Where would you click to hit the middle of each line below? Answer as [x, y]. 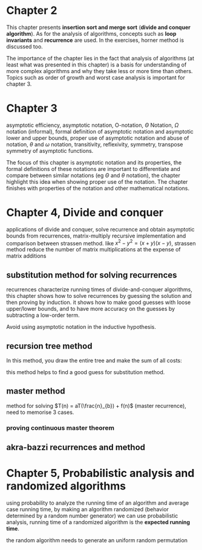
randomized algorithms [66, 486]
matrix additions [26, 256]
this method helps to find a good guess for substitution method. [86, 372]
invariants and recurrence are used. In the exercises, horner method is [95, 40]
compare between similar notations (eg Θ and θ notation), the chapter [93, 175]
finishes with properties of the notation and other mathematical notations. [98, 188]
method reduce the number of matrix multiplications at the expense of [93, 250]
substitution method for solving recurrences [92, 275]
